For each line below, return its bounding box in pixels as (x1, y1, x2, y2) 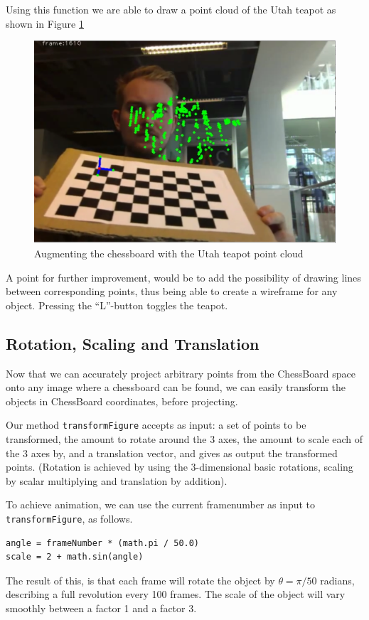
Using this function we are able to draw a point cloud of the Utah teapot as (6, 2, 336, 16)
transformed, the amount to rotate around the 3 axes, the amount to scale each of (6, 432, 363, 447)
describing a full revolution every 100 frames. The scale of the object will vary (6, 587, 346, 602)
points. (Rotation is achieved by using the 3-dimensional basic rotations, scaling (6, 459, 353, 474)
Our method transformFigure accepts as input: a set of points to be (6, 417, 306, 432)
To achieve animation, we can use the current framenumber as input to (6, 497, 316, 512)
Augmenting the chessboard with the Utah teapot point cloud (34, 246, 304, 261)
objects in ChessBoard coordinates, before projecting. (6, 393, 238, 408)
